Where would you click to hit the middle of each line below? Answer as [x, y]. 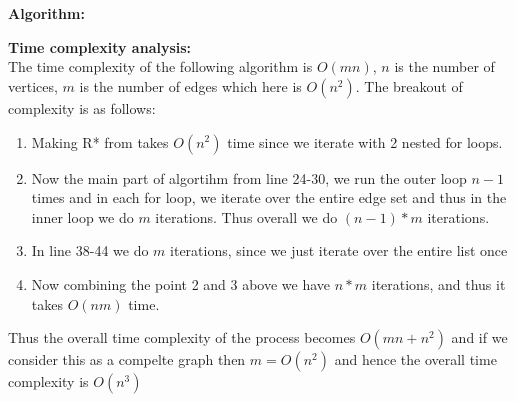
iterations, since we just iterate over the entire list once [339, 250]
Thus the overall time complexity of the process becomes [182, 337]
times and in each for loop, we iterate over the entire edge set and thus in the [269, 197]
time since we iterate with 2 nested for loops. [365, 141]
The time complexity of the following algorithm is [160, 66]
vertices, [33, 85]
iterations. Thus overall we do [246, 216]
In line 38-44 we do [90, 250]
